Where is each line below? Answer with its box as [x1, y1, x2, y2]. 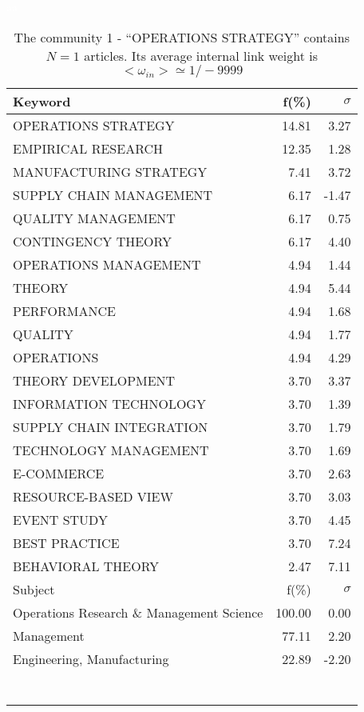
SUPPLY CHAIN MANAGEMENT [13, 185, 213, 204]
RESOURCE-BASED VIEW [13, 486, 173, 506]
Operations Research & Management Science [13, 602, 263, 622]
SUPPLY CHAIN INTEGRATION [13, 417, 208, 436]
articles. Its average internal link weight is [84, 46, 318, 65]
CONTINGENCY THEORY [13, 231, 172, 250]
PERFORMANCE [13, 301, 116, 320]
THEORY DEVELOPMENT [13, 370, 176, 390]
